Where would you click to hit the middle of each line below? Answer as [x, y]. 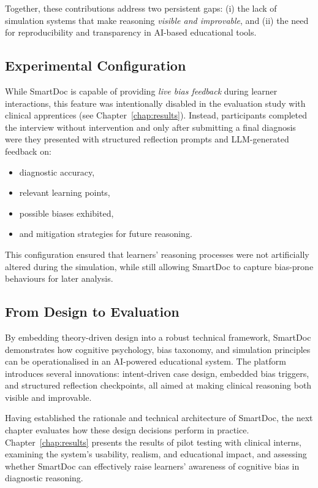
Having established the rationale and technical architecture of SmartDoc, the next [159, 418]
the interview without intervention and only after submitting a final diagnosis [150, 127]
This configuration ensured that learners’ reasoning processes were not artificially [157, 254]
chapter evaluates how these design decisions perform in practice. [127, 430]
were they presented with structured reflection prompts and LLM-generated [147, 139]
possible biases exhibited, [66, 213]
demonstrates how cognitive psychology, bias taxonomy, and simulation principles [158, 349]
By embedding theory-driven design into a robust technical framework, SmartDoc [158, 337]
